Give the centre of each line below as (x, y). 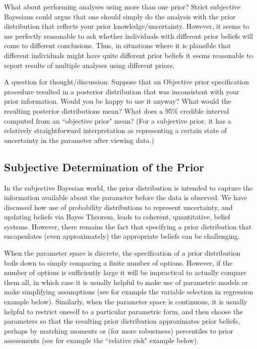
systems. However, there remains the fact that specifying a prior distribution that (128, 226)
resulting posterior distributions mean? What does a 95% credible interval (117, 110)
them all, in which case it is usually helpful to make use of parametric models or (126, 282)
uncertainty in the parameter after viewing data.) (79, 140)
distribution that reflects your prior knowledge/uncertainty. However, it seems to (127, 26)
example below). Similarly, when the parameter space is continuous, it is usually (126, 302)
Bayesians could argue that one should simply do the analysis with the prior (120, 16)
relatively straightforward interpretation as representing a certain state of (116, 130)
